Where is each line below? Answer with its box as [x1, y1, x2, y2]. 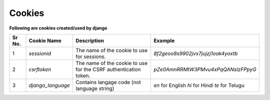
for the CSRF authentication [75, 65, 141, 72]
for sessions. [75, 53, 106, 60]
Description [75, 37, 104, 44]
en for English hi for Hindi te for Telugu [153, 81, 244, 88]
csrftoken [28, 65, 51, 72]
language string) [75, 85, 114, 92]
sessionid [28, 50, 51, 57]
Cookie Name [28, 37, 62, 44]
